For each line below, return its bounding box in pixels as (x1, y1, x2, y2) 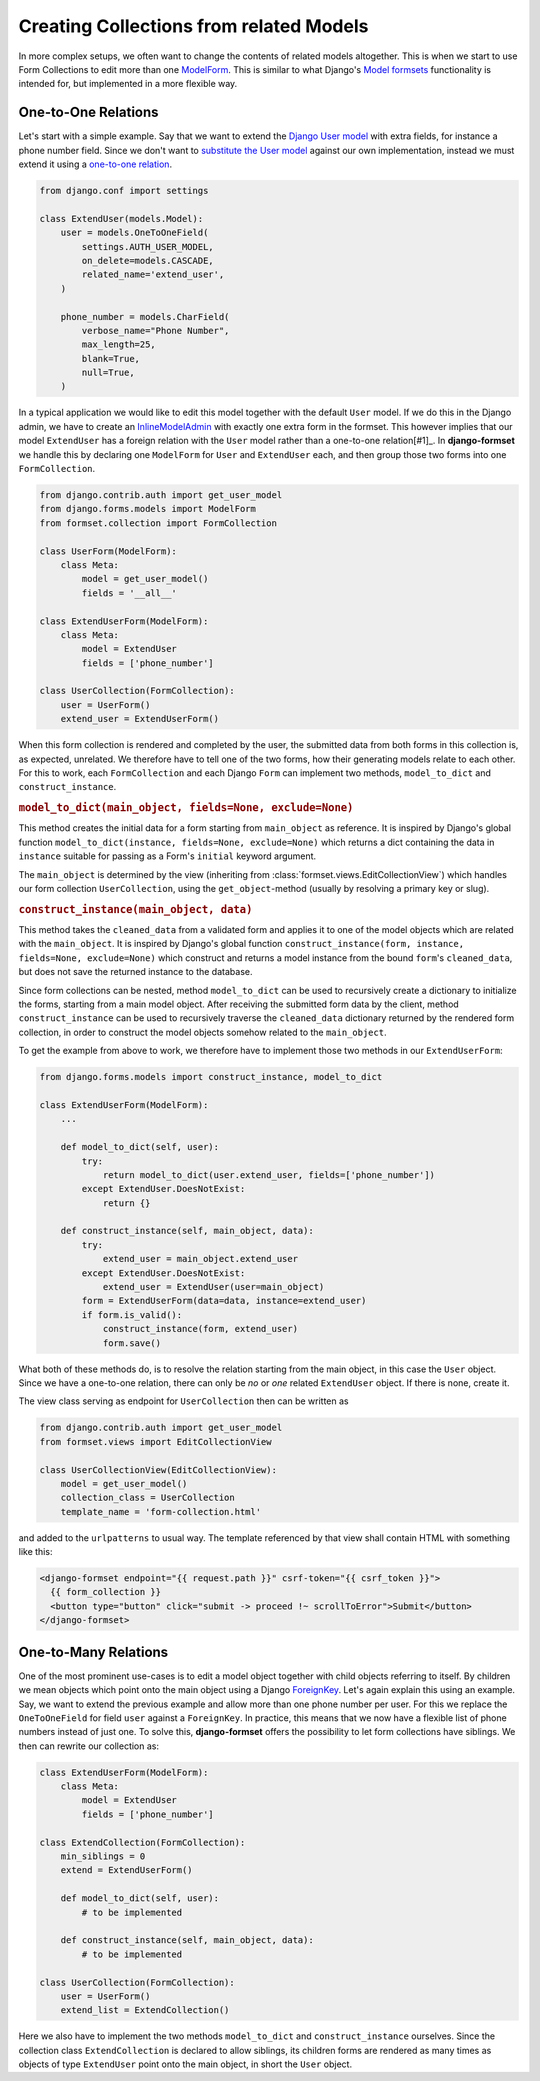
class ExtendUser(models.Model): (39, 213, 204, 224)
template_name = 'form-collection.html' (60, 1506, 262, 1517)
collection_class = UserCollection (60, 1492, 235, 1504)
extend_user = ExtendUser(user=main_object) (102, 1281, 325, 1293)
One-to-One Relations (18, 104, 159, 121)
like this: (18, 1546, 53, 1558)
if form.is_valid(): (81, 1309, 183, 1320)
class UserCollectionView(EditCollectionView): (39, 1464, 277, 1475)
